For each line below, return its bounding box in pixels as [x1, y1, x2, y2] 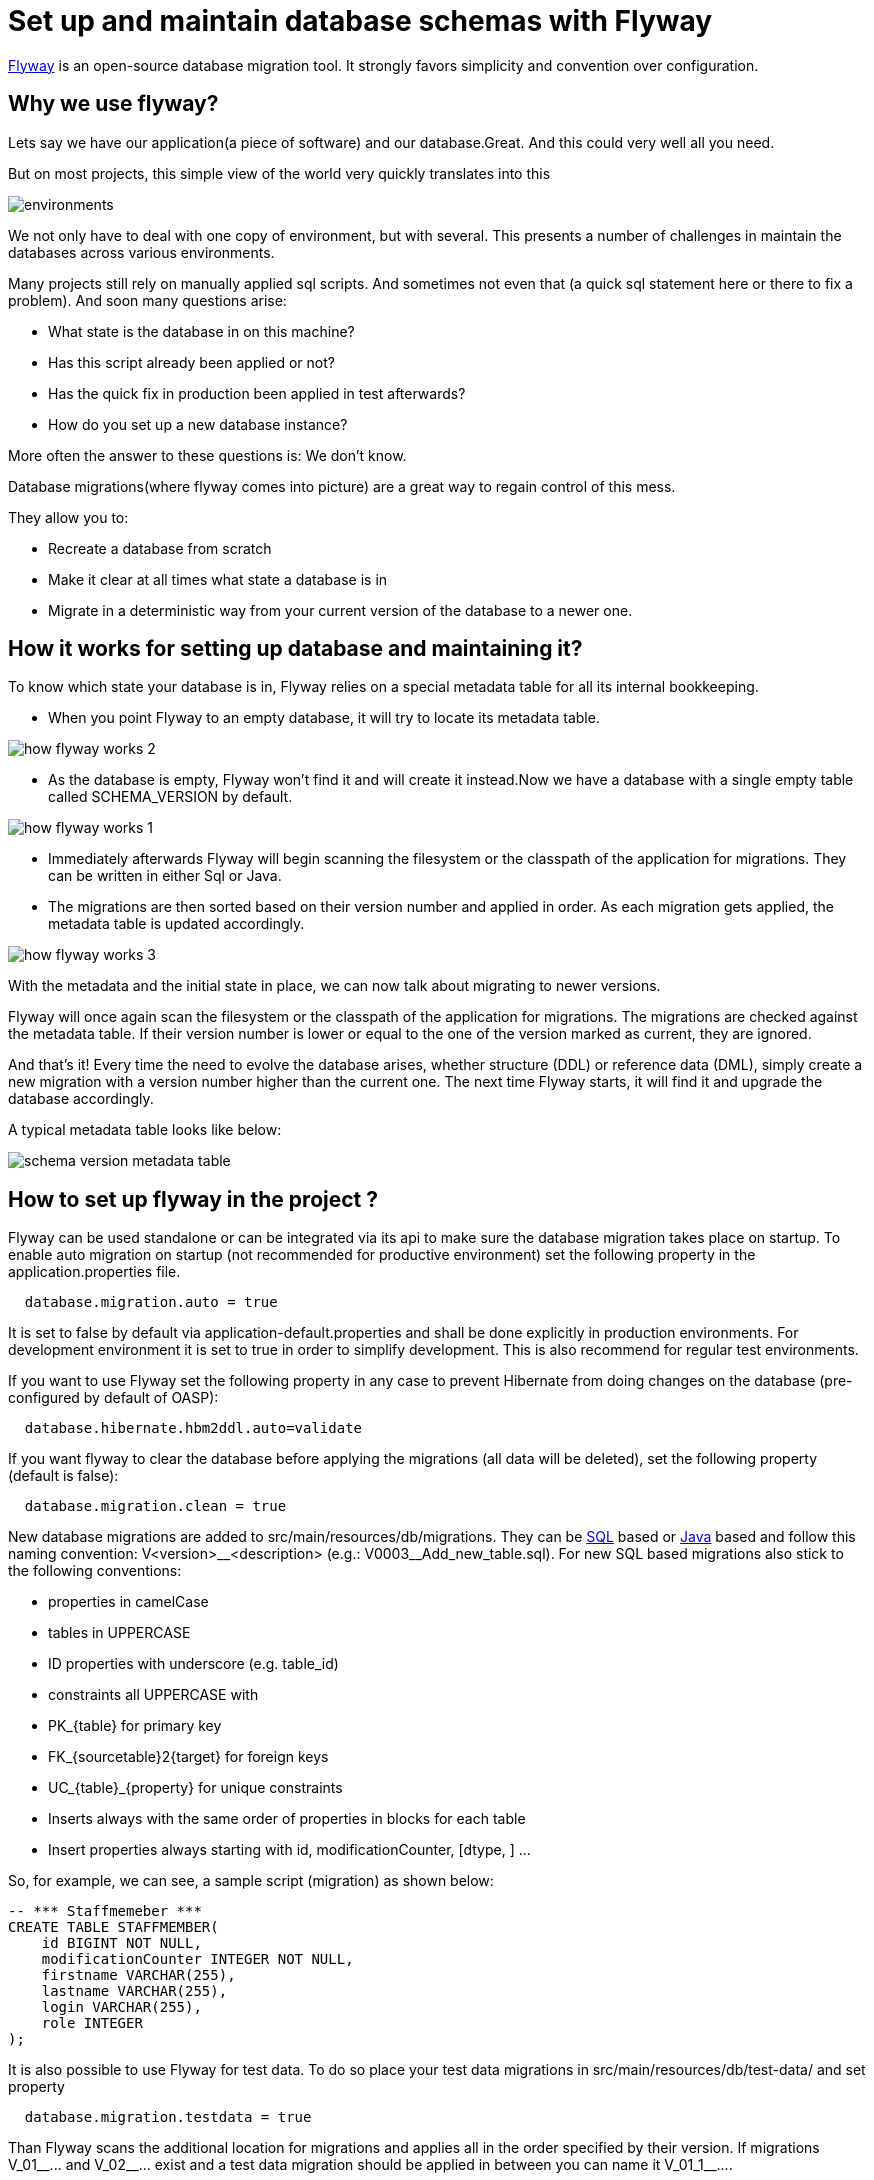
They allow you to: [8, 508, 129, 526]
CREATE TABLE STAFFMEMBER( [8, 1919, 219, 1936]
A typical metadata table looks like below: [8, 1121, 282, 1139]
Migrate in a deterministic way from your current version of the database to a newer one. [48, 601, 633, 619]
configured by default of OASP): [8, 1389, 219, 1407]
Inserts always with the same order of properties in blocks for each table [48, 1810, 526, 1828]
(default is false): [8, 1467, 119, 1485]
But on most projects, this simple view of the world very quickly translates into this [8, 164, 551, 182]
